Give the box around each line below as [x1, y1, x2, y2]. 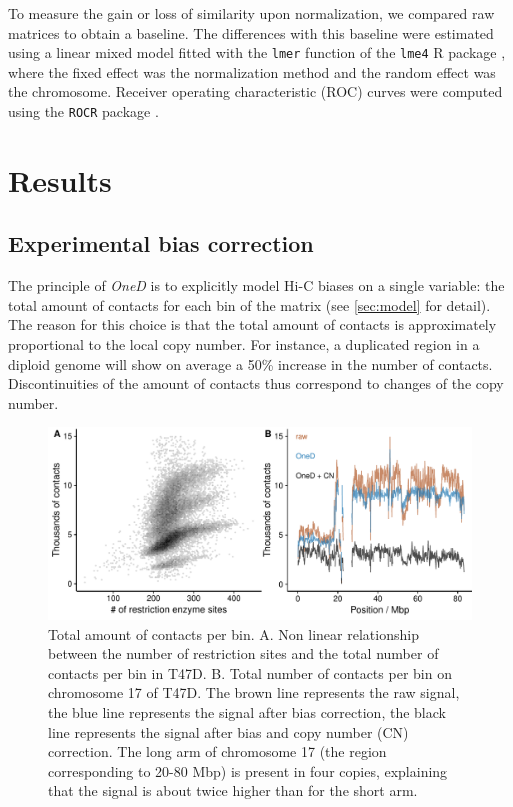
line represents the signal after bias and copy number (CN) [48, 721, 409, 742]
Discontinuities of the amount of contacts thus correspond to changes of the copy [8, 373, 504, 394]
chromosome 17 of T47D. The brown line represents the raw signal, [48, 682, 460, 703]
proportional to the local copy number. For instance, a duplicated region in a [8, 334, 480, 355]
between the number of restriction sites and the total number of [48, 643, 439, 664]
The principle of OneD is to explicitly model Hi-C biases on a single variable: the [8, 275, 505, 296]
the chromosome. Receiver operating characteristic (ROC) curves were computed [8, 81, 503, 102]
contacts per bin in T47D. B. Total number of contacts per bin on [48, 662, 452, 683]
